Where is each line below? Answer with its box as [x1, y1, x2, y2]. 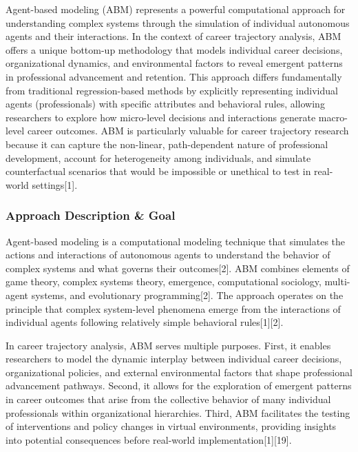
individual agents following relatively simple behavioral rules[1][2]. [6, 315, 284, 329]
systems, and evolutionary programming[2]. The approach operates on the [31, 287, 344, 302]
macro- [318, 110, 348, 124]
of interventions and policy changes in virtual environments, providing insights [6, 419, 337, 433]
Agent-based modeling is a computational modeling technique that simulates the [6, 234, 346, 248]
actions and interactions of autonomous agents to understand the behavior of [6, 247, 330, 262]
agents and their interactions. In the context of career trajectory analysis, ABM [6, 29, 341, 43]
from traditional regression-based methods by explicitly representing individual [6, 83, 338, 97]
